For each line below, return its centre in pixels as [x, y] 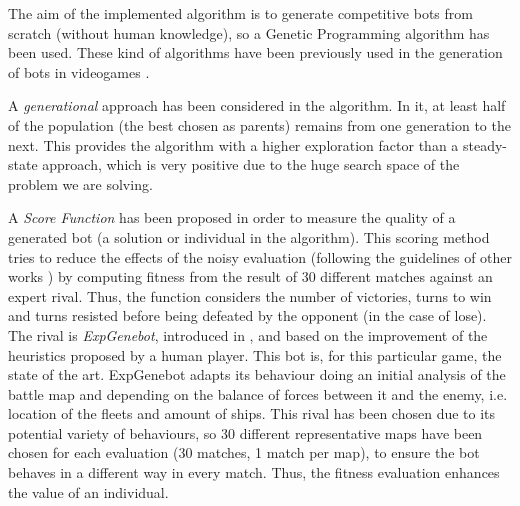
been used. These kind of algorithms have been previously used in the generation [255, 52]
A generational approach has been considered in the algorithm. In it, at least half [257, 105]
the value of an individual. [88, 491]
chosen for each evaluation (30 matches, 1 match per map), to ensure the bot [244, 452]
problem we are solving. [80, 183]
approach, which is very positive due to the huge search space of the [251, 164]
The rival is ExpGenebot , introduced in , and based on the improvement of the [248, 334]
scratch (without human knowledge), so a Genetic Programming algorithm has [249, 32]
